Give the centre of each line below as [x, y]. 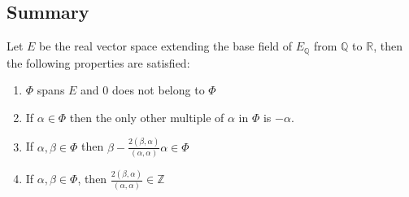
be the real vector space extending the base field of [166, 46]
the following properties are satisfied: [98, 62]
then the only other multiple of [147, 117]
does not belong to [158, 90]
